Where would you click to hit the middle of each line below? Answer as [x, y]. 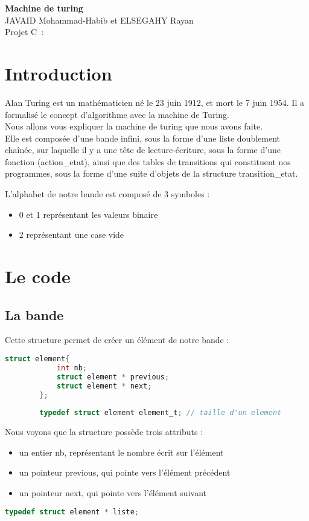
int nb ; [72, 368]
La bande [34, 314]
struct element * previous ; [113, 377]
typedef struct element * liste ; [72, 512]
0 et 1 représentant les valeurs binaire [88, 214]
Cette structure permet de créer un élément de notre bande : [117, 340]
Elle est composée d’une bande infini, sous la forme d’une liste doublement [143, 138]
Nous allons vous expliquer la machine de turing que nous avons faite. [134, 126]
